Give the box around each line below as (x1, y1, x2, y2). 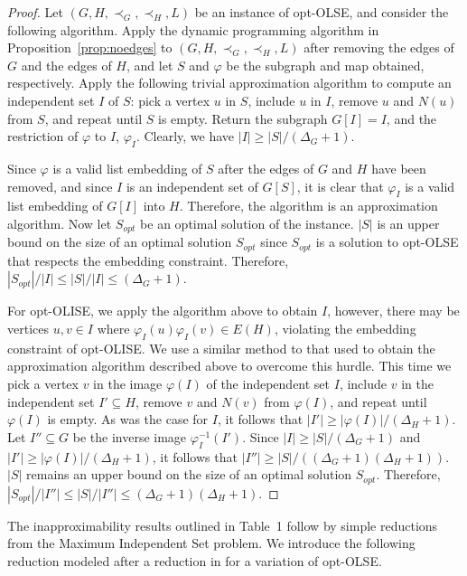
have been (371, 158, 426, 177)
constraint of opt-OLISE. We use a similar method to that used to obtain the (7, 338, 435, 357)
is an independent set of (126, 176, 258, 195)
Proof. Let (7, 3, 63, 21)
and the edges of (21, 55, 112, 74)
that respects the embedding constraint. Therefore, (7, 250, 289, 269)
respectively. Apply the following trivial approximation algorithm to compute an (7, 73, 452, 92)
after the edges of (218, 158, 314, 177)
